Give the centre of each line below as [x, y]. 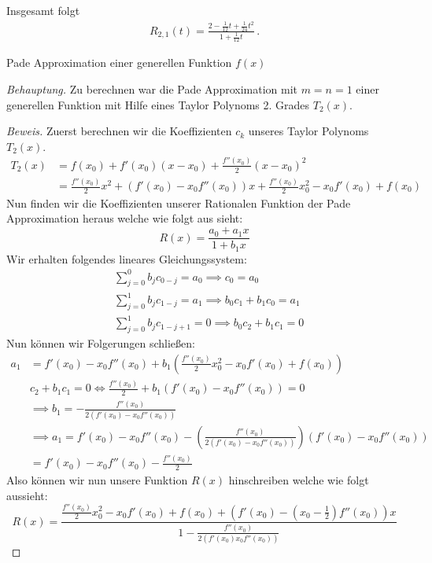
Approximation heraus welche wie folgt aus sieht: [125, 218]
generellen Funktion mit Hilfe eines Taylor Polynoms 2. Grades [158, 104]
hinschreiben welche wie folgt [299, 479]
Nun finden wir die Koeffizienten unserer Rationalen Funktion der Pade [179, 202]
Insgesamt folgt [43, 10]
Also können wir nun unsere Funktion [97, 479]
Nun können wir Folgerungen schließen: [101, 343]
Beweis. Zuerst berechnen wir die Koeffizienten [119, 131]
